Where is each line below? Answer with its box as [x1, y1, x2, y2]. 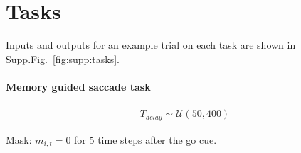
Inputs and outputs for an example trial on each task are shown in [6, 38, 296, 52]
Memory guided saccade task [6, 79, 151, 93]
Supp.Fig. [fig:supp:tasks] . [6, 51, 120, 66]
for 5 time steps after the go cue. [74, 132, 217, 147]
